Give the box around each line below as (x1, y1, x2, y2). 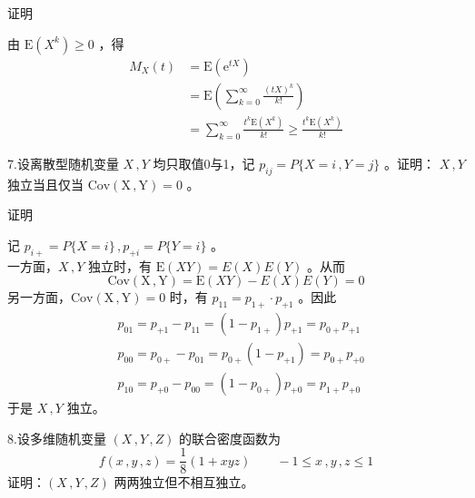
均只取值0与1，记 (153, 153, 255, 172)
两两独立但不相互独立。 (114, 473, 254, 492)
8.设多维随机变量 (7, 428, 106, 447)
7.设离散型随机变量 (7, 153, 119, 172)
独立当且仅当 (7, 174, 84, 193)
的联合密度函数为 (179, 428, 282, 447)
